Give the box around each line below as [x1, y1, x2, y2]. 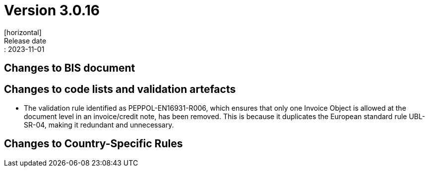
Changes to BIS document [4, 62, 135, 75]
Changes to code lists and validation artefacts [4, 83, 236, 95]
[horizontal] [4, 28, 42, 37]
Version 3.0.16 [4, 2, 100, 19]
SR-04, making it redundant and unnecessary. [24, 121, 174, 129]
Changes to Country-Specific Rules [4, 137, 183, 150]
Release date [4, 36, 47, 45]
